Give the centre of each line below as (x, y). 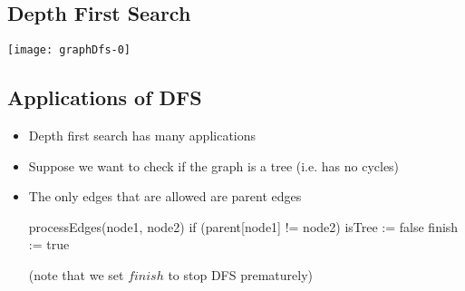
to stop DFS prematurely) (241, 275)
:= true (49, 244)
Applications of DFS (105, 97)
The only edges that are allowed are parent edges (165, 196)
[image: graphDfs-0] (69, 50)
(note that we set (76, 275)
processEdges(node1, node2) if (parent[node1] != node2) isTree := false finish (243, 226)
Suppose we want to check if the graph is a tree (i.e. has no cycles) (214, 165)
